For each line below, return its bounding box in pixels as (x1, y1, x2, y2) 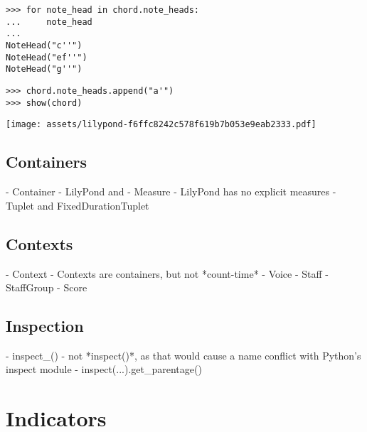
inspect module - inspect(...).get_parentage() (6, 362, 202, 377)
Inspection (6, 315, 84, 337)
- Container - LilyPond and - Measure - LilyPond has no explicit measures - (6, 184, 336, 199)
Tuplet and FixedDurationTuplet (6, 198, 149, 212)
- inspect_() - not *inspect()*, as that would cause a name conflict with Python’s (6, 347, 361, 362)
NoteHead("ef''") (6, 52, 87, 63)
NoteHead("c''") (6, 40, 83, 50)
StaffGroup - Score (6, 280, 87, 295)
